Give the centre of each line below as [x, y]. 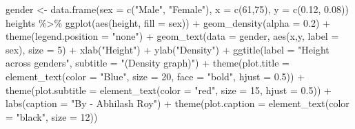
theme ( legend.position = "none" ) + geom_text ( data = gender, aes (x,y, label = [172, 36]
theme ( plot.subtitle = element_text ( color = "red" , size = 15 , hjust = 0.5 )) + [169, 90]
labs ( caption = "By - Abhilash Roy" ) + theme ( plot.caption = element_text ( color [177, 103]
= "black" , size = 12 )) [52, 116]
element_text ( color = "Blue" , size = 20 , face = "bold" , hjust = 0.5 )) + [155, 76]
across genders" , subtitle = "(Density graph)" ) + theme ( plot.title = [148, 63]
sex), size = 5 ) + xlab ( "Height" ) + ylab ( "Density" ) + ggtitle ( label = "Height [168, 49]
